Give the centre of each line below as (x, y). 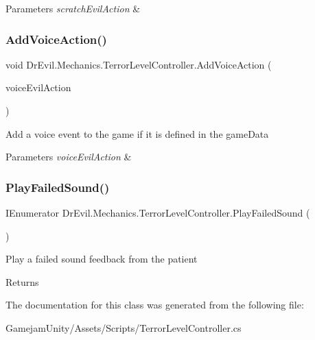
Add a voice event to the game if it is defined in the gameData (137, 133)
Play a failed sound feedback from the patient (102, 259)
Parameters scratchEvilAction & (73, 8)
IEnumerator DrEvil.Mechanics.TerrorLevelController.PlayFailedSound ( (158, 212)
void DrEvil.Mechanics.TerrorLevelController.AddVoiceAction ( (139, 64)
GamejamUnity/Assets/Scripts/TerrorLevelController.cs (124, 327)
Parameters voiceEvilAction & (69, 157)
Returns (22, 281)
